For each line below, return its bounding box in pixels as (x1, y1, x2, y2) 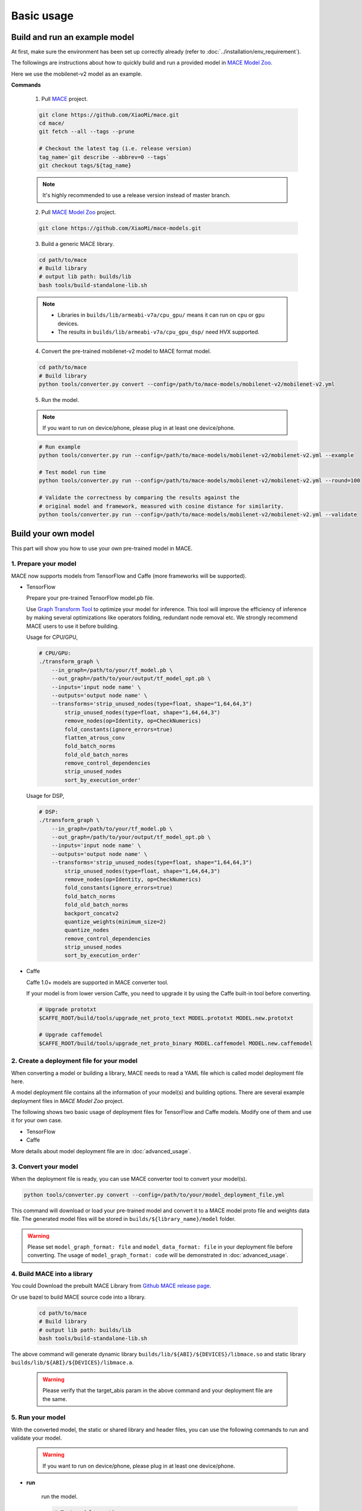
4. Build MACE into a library (11, 1270, 93, 1278)
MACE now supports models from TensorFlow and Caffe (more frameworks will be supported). (11, 572, 247, 580)
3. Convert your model (11, 1162, 78, 1171)
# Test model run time (39, 469, 106, 476)
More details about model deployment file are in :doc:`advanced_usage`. (11, 1147, 191, 1154)
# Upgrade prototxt (39, 1006, 97, 1013)
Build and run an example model (11, 32, 135, 42)
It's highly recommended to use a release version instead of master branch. (42, 192, 230, 199)
